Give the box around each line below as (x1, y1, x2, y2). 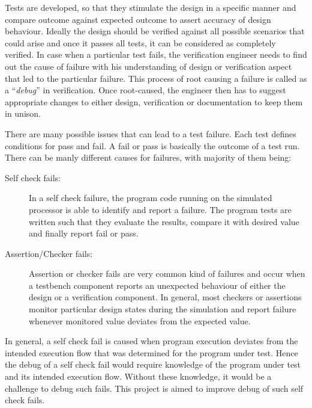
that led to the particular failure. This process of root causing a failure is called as (5, 72, 307, 84)
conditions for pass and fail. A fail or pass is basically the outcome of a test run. (5, 139, 300, 152)
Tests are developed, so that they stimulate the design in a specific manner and (5, 1, 296, 13)
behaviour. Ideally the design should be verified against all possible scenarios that (5, 25, 305, 37)
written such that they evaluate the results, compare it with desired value (29, 215, 299, 227)
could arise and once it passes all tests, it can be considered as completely (5, 36, 276, 49)
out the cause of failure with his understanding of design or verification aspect (5, 60, 292, 72)
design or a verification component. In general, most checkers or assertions (29, 291, 302, 303)
